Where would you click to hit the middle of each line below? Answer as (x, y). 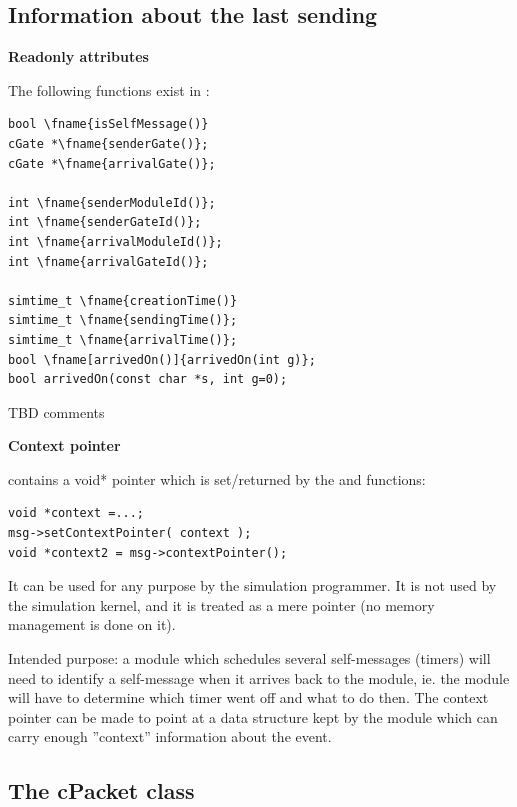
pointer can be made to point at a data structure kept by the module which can (253, 716)
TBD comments (56, 411)
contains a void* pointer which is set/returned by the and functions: (217, 478)
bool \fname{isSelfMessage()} (108, 124)
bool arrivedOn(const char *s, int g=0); (148, 379)
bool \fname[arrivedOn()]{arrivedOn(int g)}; (162, 359)
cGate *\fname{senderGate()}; (108, 143)
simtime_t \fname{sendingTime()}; (123, 320)
